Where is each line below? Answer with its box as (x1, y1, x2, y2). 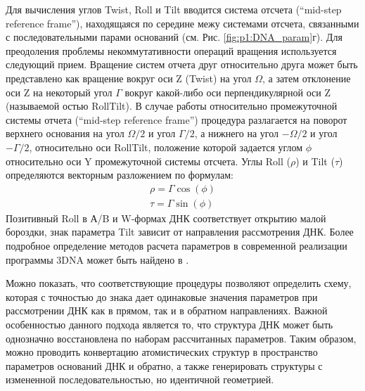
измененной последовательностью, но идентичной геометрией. (6, 372, 274, 387)
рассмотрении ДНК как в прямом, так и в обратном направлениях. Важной (6, 303, 328, 318)
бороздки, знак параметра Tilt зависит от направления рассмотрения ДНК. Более (6, 224, 354, 239)
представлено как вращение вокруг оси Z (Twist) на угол (6, 70, 252, 85)
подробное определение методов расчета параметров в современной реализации (6, 238, 347, 252)
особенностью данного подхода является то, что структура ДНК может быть (6, 316, 333, 331)
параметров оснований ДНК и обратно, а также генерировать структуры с (6, 358, 323, 373)
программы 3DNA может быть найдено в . (6, 252, 189, 267)
